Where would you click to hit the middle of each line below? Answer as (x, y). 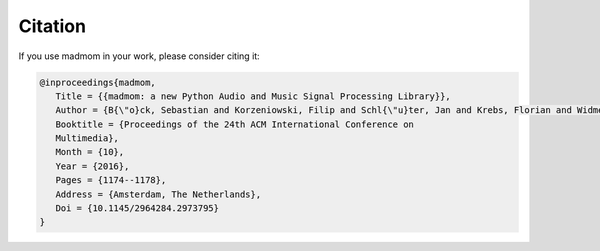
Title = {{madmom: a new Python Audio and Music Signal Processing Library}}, (253, 96)
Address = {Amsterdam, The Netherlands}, (158, 194)
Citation (52, 26)
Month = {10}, (90, 152)
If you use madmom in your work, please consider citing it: (139, 56)
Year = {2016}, (92, 166)
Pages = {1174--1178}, (111, 180)
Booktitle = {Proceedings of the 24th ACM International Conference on (235, 124)
